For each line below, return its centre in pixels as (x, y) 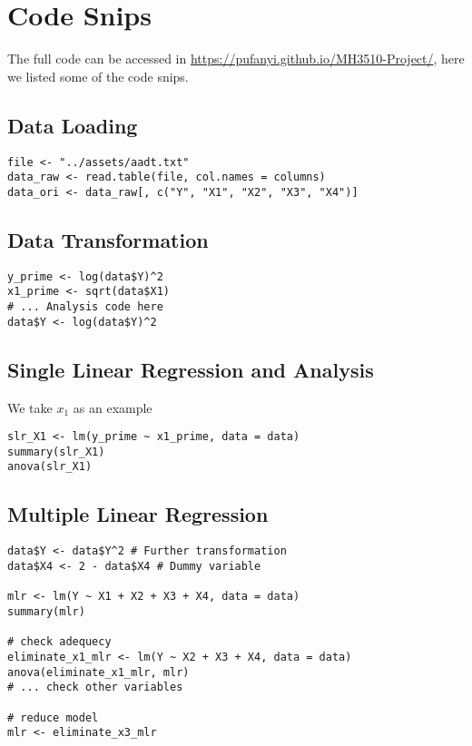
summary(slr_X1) (56, 452)
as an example (113, 407)
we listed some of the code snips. (98, 76)
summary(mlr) (46, 611)
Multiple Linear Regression (138, 514)
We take (30, 407)
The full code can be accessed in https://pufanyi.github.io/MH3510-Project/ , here (236, 59)
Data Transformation (108, 239)
